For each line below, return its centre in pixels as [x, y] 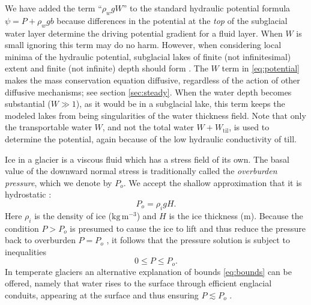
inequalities [26, 251]
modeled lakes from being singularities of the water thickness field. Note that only [155, 115]
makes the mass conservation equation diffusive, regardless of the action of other [152, 80]
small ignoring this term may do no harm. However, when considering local [143, 45]
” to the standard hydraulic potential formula [207, 8]
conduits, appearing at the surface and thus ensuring [102, 294]
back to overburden [40, 240]
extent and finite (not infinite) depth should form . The [107, 68]
